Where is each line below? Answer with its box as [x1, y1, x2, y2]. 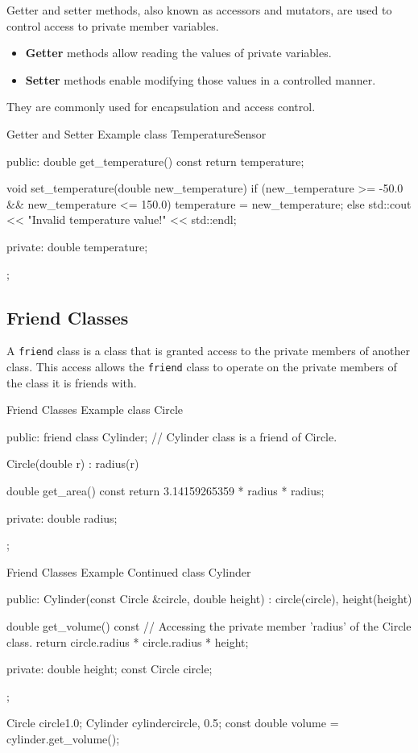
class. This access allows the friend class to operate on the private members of [6, 358, 397, 374]
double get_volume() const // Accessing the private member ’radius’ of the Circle [6, 617, 412, 634]
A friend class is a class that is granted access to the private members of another [6, 342, 411, 359]
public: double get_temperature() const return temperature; [6, 152, 304, 169]
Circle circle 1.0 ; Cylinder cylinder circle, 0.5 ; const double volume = [6, 714, 339, 731]
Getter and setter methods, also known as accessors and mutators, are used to [6, 2, 392, 18]
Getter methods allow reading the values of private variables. [25, 44, 332, 61]
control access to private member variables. [6, 17, 219, 34]
